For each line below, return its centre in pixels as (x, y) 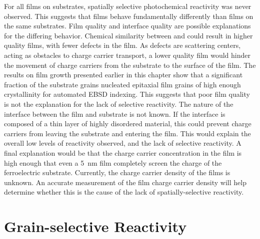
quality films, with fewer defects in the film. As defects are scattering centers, (122, 45)
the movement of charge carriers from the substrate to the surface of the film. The (130, 65)
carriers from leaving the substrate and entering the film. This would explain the (127, 133)
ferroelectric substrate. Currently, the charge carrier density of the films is (117, 172)
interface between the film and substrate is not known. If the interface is (115, 114)
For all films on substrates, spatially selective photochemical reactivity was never (128, 6)
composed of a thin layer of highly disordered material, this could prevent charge (128, 123)
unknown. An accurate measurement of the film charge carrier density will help (125, 182)
